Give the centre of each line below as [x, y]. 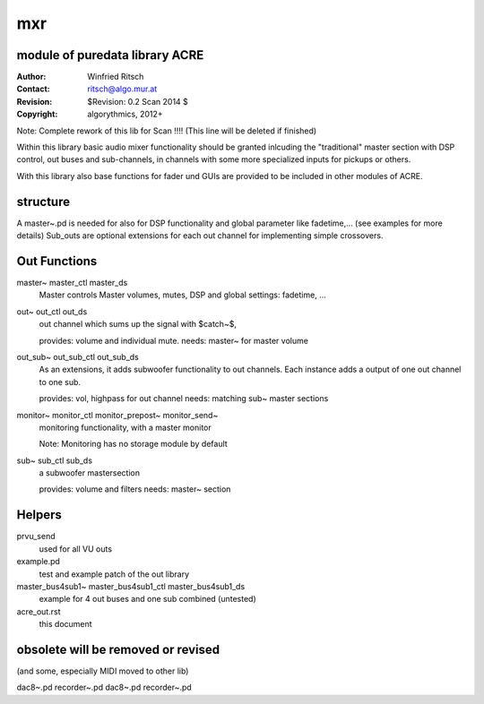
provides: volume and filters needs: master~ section [135, 489]
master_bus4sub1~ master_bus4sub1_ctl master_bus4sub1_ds [131, 586]
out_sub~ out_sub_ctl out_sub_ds [78, 356]
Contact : [34, 89]
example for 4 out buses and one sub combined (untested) [148, 599]
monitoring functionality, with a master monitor [125, 427]
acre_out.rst [39, 611]
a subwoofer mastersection [90, 473]
